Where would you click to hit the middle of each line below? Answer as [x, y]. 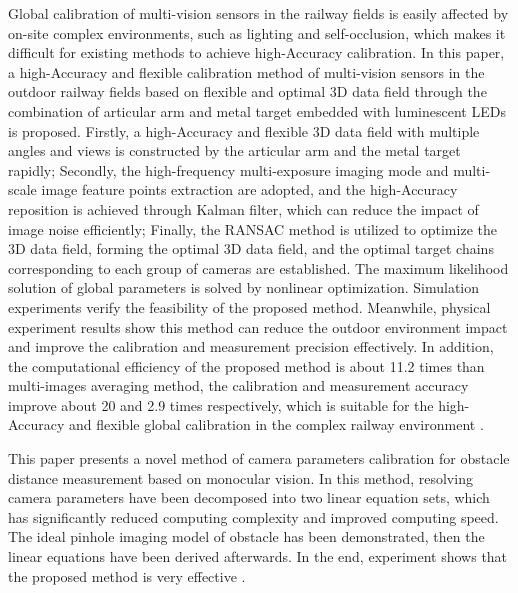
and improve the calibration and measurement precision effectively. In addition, [251, 346]
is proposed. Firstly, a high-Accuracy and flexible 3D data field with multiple [244, 130]
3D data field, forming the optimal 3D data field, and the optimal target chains [251, 248]
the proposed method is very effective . [127, 575]
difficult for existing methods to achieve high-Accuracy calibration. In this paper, [256, 52]
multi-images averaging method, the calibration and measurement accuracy [238, 385]
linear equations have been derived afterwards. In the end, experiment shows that [258, 556]
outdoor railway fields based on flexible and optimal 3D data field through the [247, 91]
